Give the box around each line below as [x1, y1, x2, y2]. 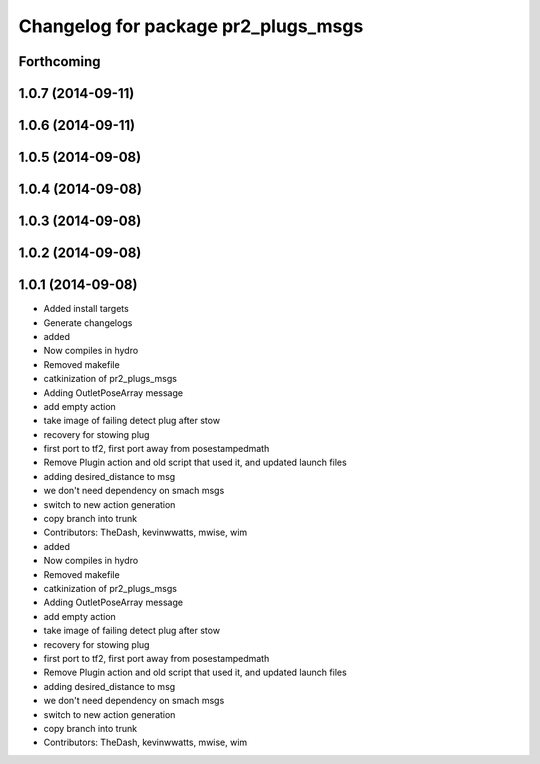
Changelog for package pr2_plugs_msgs [18, 15, 364, 37]
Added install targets [43, 303, 129, 315]
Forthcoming [18, 53, 101, 70]
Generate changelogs [43, 316, 133, 329]
